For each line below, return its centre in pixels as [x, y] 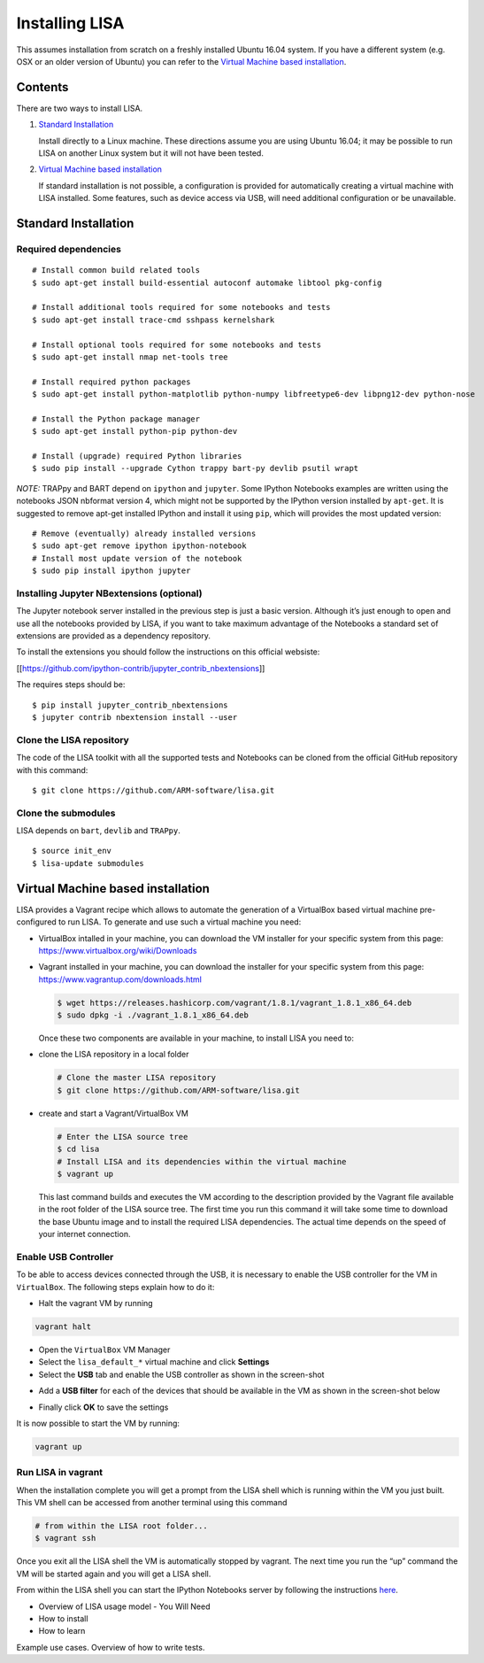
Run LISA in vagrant [60, 1473]
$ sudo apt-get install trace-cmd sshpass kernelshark [154, 320]
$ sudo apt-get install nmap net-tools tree [131, 357]
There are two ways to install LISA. [80, 108]
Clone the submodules [66, 813]
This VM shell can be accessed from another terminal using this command [152, 1503]
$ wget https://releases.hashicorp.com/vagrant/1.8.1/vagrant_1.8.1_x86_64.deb [234, 1002]
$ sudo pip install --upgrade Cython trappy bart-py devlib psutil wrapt [196, 468]
